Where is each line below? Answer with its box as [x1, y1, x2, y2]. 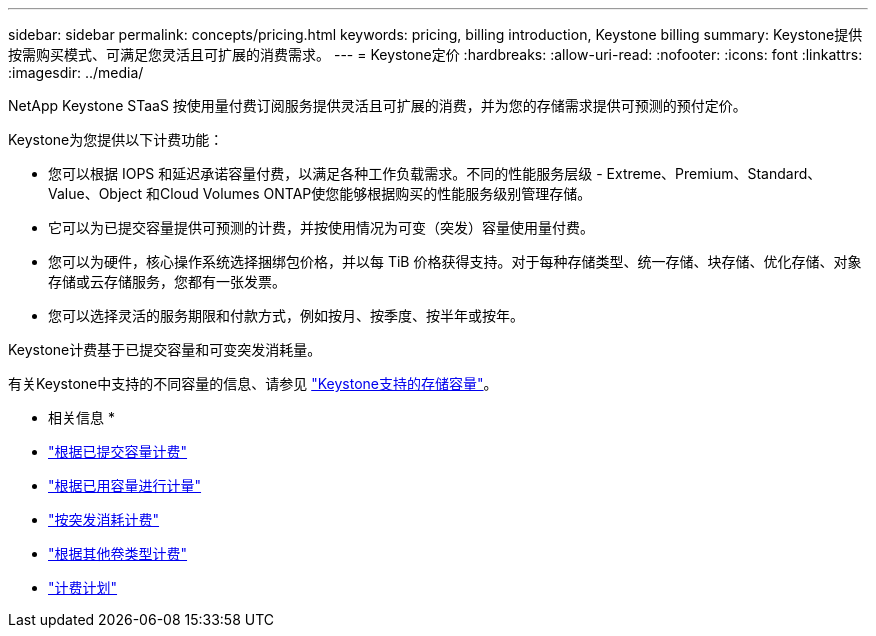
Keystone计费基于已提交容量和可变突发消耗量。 [8, 341, 322, 358]
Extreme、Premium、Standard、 [606, 165, 822, 182]
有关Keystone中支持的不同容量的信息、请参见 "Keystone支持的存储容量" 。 [8, 375, 498, 392]
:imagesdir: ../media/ [8, 64, 144, 81]
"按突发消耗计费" [48, 511, 160, 528]
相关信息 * [48, 409, 115, 426]
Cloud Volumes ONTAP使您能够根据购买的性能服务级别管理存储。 [159, 185, 592, 202]
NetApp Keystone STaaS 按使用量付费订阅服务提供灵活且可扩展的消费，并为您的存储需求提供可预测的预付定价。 [8, 97, 747, 114]
